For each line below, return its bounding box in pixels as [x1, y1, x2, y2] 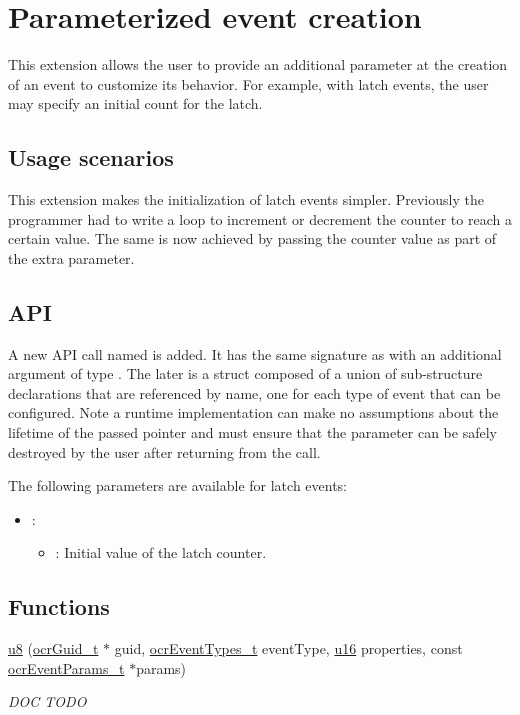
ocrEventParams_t [8, 657, 125, 678]
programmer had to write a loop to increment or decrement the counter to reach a [8, 208, 512, 229]
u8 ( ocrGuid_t [8, 638, 99, 659]
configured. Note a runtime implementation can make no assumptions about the [8, 402, 499, 423]
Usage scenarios [8, 142, 174, 173]
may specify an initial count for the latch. [8, 93, 263, 114]
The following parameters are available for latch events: [8, 475, 348, 496]
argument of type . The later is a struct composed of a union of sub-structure [8, 363, 483, 384]
